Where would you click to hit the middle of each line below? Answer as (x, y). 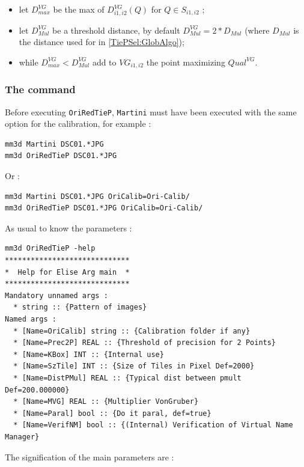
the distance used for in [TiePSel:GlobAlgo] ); (102, 42)
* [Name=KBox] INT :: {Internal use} (89, 354)
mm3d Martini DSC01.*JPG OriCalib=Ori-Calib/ (97, 196)
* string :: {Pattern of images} (80, 307)
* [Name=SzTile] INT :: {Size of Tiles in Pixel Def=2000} (134, 366)
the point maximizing (186, 62)
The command (40, 89)
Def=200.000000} (37, 390)
